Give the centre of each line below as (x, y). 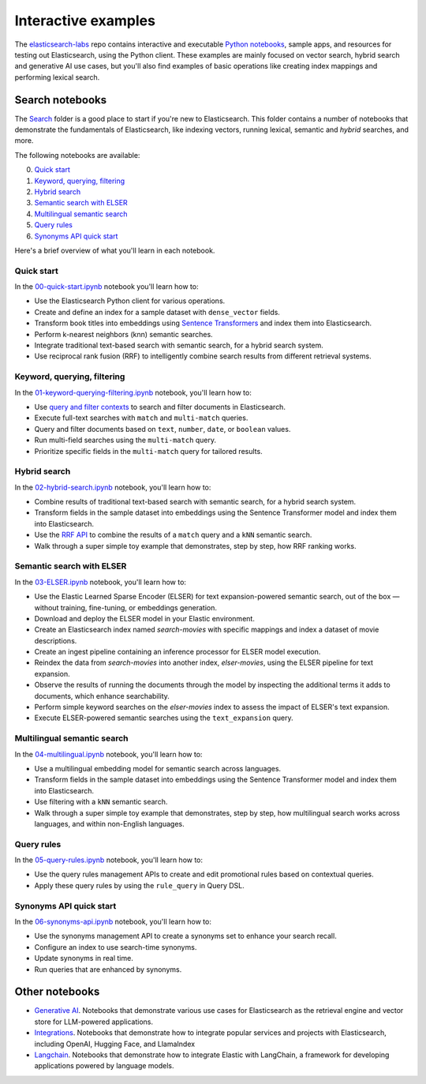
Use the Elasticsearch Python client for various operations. (130, 301)
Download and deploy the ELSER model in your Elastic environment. (145, 618)
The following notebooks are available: (77, 155)
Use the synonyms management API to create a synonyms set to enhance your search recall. (185, 936)
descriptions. (56, 640)
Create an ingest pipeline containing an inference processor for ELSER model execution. (177, 652)
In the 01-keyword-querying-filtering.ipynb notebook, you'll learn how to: (133, 392)
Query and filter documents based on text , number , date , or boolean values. (163, 429)
